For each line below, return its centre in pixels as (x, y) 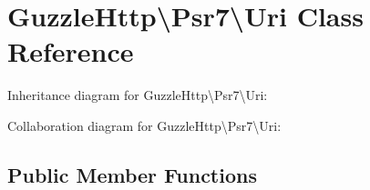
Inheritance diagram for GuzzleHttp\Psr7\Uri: (138, 95)
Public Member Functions (132, 174)
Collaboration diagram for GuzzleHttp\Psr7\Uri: (144, 125)
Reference (71, 51)
